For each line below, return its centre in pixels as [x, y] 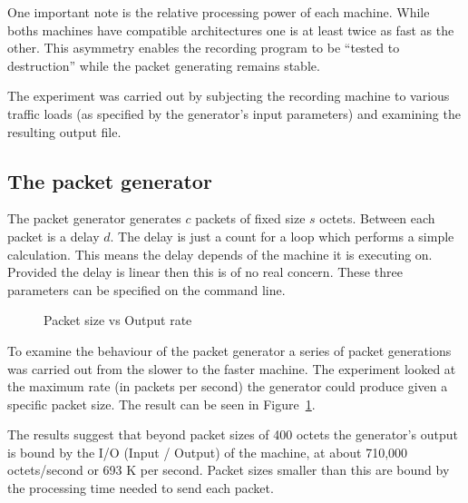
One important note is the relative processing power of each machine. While [219, 12]
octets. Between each [377, 218]
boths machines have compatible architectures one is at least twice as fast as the [231, 30]
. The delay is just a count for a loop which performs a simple [282, 236]
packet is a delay [54, 236]
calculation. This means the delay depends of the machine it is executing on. [220, 254]
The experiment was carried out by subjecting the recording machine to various [229, 96]
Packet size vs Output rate [118, 320]
